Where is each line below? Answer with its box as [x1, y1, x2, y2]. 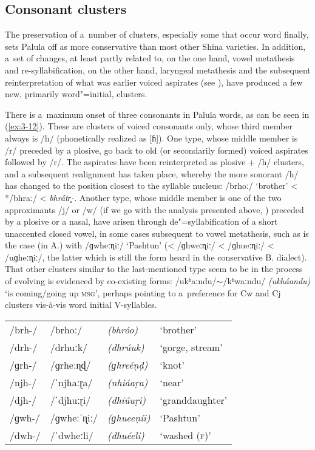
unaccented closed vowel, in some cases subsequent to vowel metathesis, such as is [5, 227, 309, 239]
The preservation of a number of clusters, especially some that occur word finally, [5, 28, 309, 41]
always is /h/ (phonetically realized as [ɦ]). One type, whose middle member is [5, 131, 298, 144]
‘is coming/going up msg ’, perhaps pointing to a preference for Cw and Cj [5, 286, 281, 299]
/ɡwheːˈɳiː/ [50, 410, 98, 424]
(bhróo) [107, 322, 138, 336]
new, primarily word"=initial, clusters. [5, 87, 147, 100]
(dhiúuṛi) [107, 392, 146, 407]
